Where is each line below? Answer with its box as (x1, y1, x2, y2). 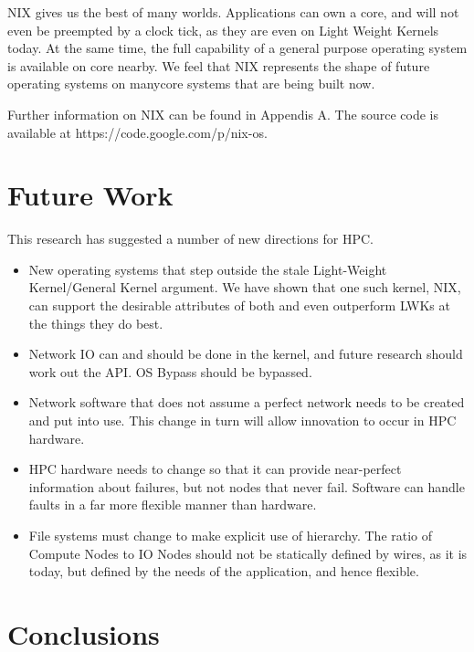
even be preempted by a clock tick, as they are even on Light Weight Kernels (7, 20, 439, 39)
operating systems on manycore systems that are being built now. (7, 74, 375, 93)
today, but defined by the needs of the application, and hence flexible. (28, 562, 419, 581)
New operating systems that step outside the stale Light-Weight (28, 259, 387, 279)
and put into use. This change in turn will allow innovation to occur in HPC (28, 411, 457, 430)
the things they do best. (28, 313, 163, 332)
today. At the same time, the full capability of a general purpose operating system (7, 38, 468, 58)
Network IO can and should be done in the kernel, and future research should (28, 344, 463, 363)
